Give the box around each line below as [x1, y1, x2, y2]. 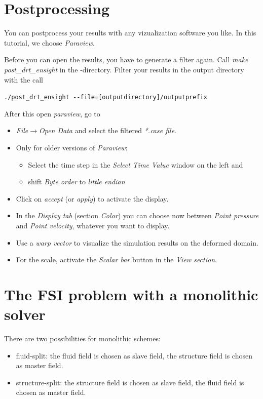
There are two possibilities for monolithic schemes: [4, 333, 161, 343]
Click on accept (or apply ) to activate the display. [16, 193, 169, 204]
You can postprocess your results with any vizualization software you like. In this [4, 27, 256, 38]
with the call [4, 74, 43, 85]
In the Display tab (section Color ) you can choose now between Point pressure [16, 210, 259, 221]
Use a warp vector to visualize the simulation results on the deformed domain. [16, 237, 258, 248]
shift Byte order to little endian [28, 176, 125, 187]
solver [4, 304, 46, 325]
